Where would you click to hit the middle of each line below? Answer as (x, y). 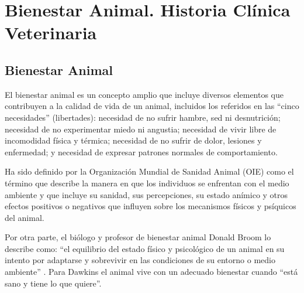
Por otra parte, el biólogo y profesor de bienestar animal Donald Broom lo (138, 237)
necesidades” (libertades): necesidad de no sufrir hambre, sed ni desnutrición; (143, 117)
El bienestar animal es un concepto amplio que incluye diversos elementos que (144, 94)
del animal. (25, 217)
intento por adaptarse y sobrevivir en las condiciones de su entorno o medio (140, 260)
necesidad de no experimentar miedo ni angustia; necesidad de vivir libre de (141, 129)
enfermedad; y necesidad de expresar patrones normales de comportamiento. (141, 151)
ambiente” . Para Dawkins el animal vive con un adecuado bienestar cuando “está (151, 272)
